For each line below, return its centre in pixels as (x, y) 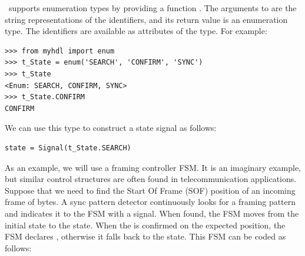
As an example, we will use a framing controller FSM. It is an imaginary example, (153, 167)
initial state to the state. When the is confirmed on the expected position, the (145, 225)
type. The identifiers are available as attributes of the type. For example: (136, 31)
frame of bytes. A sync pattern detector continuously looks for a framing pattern (150, 202)
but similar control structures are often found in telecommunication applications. (151, 179)
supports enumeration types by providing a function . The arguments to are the (152, 8)
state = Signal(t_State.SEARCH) (68, 148)
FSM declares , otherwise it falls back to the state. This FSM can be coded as (145, 236)
